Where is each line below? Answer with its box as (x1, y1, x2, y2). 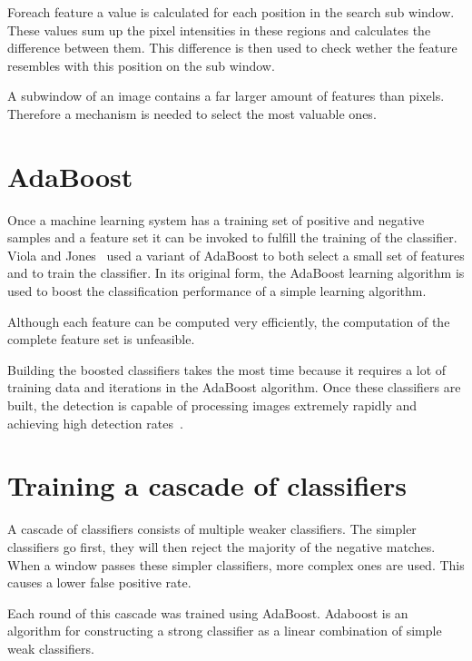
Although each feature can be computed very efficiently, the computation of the (7, 311, 450, 330)
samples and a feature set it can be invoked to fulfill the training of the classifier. (7, 228, 457, 247)
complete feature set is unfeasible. (7, 330, 195, 349)
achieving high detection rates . (7, 413, 183, 432)
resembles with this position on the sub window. (7, 55, 275, 74)
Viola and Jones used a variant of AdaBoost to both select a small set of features (7, 245, 465, 264)
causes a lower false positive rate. (7, 573, 192, 592)
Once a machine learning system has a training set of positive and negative (7, 210, 425, 229)
